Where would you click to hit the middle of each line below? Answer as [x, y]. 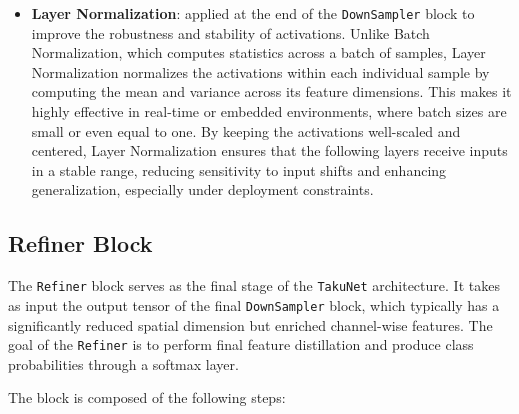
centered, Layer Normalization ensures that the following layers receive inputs [269, 150]
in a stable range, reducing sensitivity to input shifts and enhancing [239, 169]
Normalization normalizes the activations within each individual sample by [260, 71]
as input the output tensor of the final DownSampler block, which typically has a [254, 304]
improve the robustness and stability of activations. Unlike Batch [230, 32]
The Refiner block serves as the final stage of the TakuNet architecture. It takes [254, 285]
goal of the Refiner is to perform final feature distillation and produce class [241, 344]
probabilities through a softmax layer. [123, 363]
